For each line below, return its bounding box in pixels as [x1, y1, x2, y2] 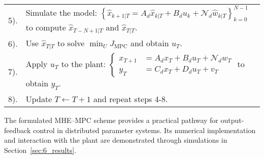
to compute [25, 21, 66, 34]
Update [25, 93, 52, 105]
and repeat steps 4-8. [93, 93, 168, 105]
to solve [57, 37, 85, 49]
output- [220, 115, 244, 125]
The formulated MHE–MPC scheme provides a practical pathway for [4, 115, 218, 125]
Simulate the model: [25, 7, 97, 18]
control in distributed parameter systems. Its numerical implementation [33, 124, 256, 135]
